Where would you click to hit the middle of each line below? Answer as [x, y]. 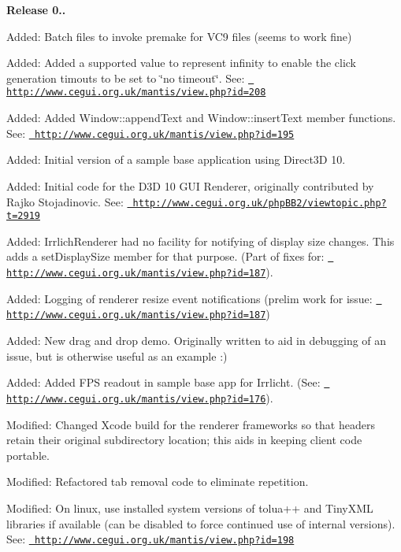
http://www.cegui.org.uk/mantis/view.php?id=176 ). [140, 397]
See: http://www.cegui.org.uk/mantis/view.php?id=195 [150, 133]
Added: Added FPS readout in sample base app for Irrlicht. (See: [163, 382]
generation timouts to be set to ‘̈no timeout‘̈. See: [126, 78]
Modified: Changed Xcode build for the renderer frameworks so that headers [191, 424]
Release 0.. [36, 9]
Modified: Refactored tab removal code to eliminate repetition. [158, 482]
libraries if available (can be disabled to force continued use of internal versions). [201, 523]
